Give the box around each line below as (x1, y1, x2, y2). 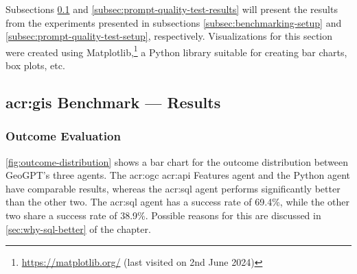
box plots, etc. (5, 58, 65, 73)
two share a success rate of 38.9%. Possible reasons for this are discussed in (5, 208, 321, 222)
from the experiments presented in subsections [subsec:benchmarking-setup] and (5, 15, 342, 29)
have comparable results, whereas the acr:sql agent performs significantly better (5, 181, 341, 195)
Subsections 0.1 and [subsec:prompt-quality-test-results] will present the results (5, 2, 338, 16)
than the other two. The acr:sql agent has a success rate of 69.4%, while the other (5, 195, 349, 209)
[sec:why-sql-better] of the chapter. (5, 221, 151, 236)
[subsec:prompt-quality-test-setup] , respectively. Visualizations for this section (5, 29, 333, 43)
